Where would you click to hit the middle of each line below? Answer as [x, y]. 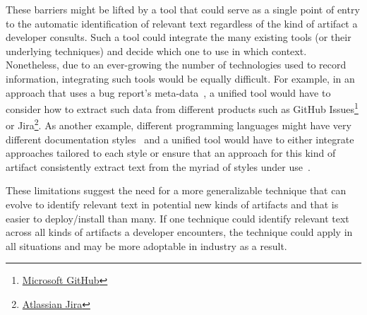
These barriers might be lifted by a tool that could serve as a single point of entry [183, 9]
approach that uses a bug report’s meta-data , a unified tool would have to [168, 92]
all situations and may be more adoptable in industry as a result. [146, 245]
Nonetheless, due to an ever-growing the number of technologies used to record [176, 65]
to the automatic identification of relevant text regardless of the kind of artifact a [182, 23]
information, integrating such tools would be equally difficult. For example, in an [180, 78]
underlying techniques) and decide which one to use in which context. [156, 50]
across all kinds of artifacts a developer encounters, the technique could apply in [179, 232]
